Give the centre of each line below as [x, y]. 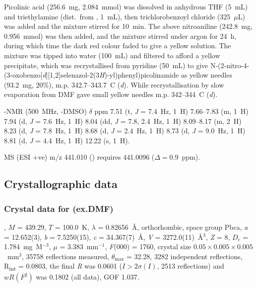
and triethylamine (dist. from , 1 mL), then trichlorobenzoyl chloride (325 [117, 16]
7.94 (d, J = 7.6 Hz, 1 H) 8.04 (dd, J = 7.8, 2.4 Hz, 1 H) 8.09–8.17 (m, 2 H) [123, 121]
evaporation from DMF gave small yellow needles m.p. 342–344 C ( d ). [111, 94]
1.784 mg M [23, 246]
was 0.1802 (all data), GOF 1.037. [88, 277]
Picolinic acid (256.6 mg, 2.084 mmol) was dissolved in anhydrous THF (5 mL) [126, 6]
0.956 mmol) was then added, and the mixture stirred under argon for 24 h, [120, 36]
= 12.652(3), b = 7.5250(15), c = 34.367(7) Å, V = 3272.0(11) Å [104, 237]
